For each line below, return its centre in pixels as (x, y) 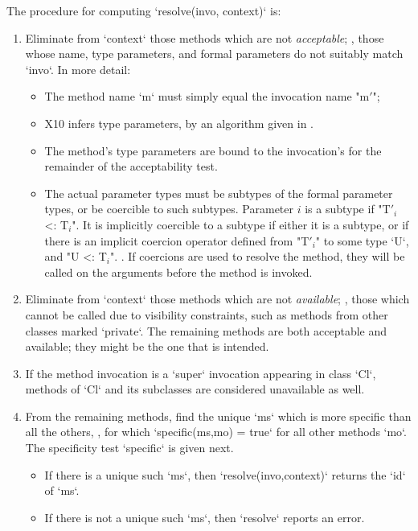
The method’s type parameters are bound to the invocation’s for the (213, 150)
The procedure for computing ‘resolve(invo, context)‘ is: (144, 10)
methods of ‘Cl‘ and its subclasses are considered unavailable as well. (195, 389)
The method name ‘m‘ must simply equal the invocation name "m (207, 96)
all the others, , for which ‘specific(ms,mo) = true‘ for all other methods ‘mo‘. (216, 432)
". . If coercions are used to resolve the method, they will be (257, 256)
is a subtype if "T (348, 209)
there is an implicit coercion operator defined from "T (177, 240)
